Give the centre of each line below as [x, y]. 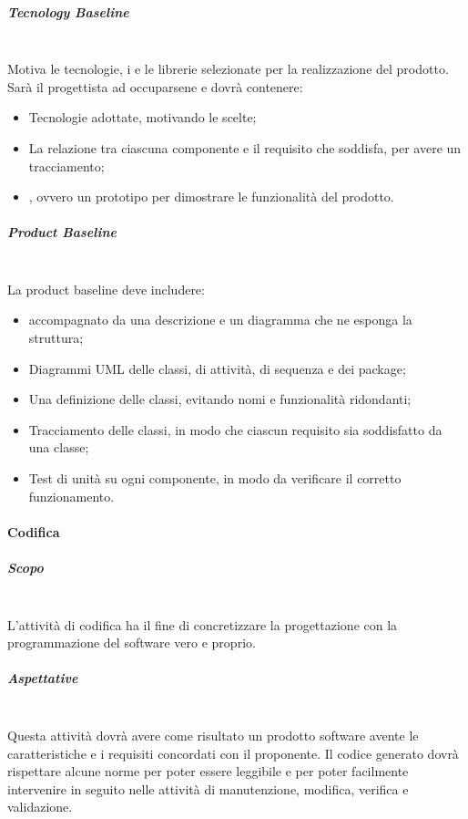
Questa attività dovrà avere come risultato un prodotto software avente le [213, 735]
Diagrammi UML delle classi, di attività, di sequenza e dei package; [217, 368]
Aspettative [43, 678]
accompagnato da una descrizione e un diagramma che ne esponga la [220, 320]
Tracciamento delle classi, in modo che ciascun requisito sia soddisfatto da [235, 429]
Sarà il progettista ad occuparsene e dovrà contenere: [155, 86]
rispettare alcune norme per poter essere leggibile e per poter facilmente [208, 771]
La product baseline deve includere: [106, 289]
